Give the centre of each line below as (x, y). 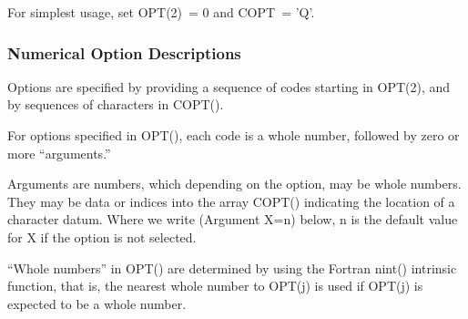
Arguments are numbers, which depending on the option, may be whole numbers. (234, 184)
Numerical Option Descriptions (124, 52)
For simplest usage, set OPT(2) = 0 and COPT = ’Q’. (161, 12)
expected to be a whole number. (97, 303)
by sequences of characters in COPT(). (116, 104)
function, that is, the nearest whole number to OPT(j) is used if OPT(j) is (215, 286)
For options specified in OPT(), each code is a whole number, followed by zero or (234, 135)
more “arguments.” (59, 153)
